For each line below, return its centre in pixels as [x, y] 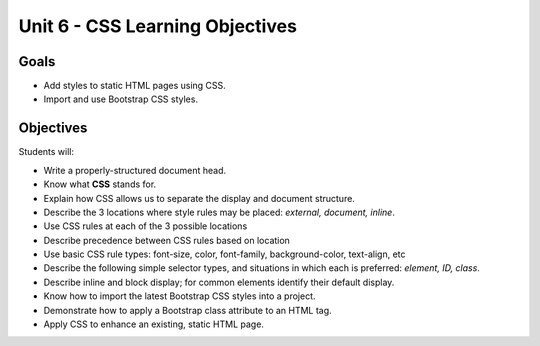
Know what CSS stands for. [100, 184]
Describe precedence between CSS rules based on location [166, 240]
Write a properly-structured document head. [135, 170]
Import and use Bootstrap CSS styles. [121, 99]
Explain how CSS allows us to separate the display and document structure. [199, 198]
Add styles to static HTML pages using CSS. [135, 86]
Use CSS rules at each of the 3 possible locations [145, 226]
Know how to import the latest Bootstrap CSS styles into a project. [179, 296]
